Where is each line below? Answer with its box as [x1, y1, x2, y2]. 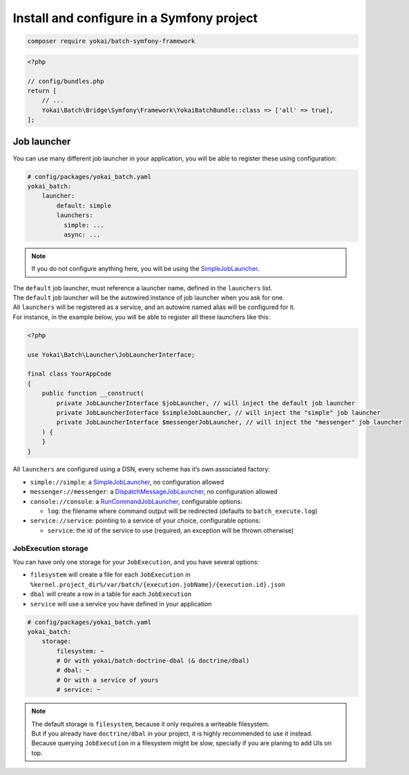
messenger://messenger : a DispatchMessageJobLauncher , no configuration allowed [30, 487, 278, 496]
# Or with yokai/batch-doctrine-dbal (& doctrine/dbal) [56, 657, 250, 665]
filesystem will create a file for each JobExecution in [30, 570, 191, 579]
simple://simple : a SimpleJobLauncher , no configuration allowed [30, 478, 225, 486]
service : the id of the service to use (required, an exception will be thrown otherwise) [47, 526, 294, 534]
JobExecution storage [12, 543, 89, 553]
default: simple [56, 201, 112, 209]
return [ [27, 86, 57, 95]
